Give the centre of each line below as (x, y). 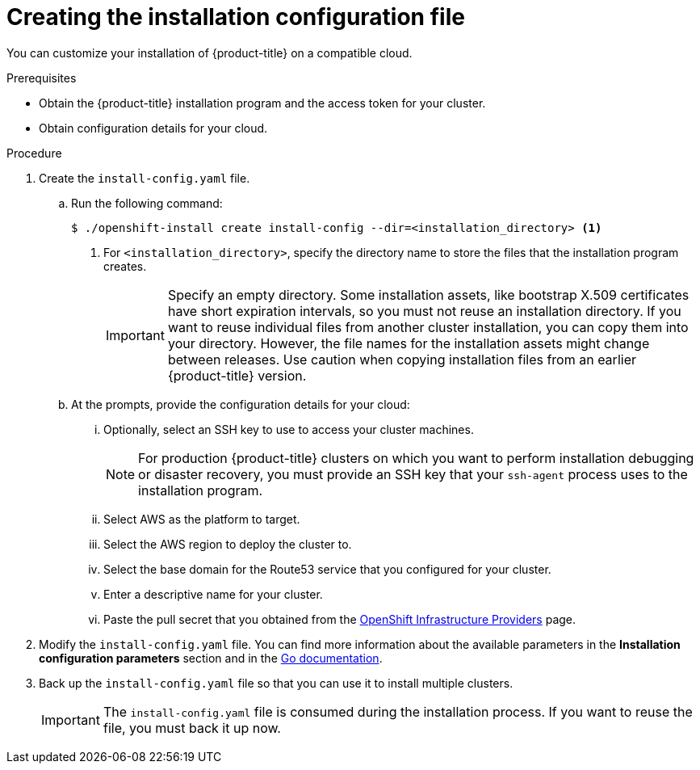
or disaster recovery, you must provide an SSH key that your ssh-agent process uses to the (413, 474)
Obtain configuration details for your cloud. (153, 128)
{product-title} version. (237, 375)
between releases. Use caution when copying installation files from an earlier (402, 359)
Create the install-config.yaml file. (145, 178)
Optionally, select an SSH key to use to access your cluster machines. (289, 429)
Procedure (34, 153)
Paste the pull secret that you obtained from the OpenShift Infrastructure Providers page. (340, 619)
